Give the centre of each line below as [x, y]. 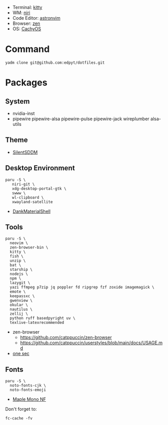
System [18, 101]
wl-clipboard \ [28, 197]
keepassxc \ [22, 296]
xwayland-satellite [32, 202]
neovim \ [19, 243]
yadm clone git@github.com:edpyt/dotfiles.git [55, 63]
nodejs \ [19, 274]
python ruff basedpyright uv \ [43, 318]
